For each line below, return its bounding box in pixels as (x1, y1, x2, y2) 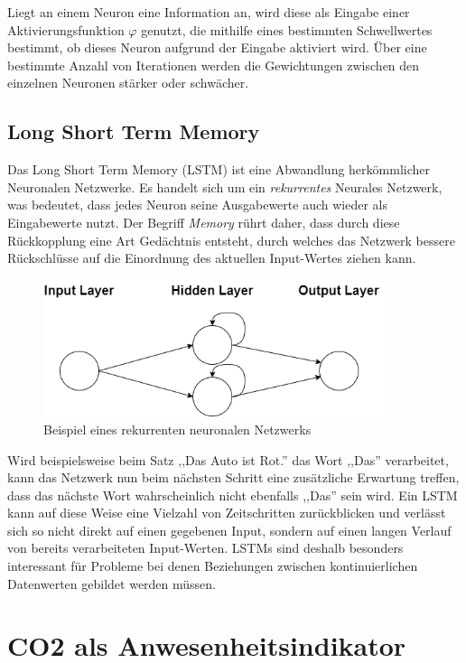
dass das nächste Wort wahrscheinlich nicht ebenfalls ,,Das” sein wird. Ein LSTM (7, 485, 458, 504)
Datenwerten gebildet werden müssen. (7, 574, 217, 593)
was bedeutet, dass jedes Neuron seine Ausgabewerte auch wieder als (7, 195, 387, 214)
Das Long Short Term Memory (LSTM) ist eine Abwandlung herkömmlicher (7, 160, 430, 179)
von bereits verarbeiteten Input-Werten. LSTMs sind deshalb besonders (7, 538, 404, 557)
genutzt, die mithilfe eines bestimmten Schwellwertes (141, 20, 433, 39)
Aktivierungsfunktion (7, 20, 125, 39)
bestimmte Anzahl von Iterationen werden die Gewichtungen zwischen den (7, 55, 420, 74)
